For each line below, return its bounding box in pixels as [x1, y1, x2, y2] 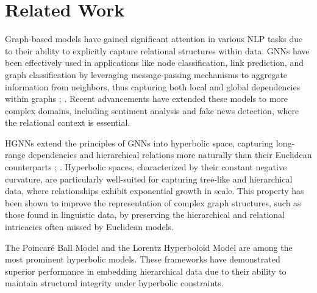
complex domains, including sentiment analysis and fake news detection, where [5, 104, 299, 117]
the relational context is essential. [5, 116, 130, 129]
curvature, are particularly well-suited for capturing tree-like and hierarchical [5, 172, 293, 185]
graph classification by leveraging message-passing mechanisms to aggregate [5, 68, 288, 81]
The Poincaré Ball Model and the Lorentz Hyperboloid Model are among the [5, 241, 293, 253]
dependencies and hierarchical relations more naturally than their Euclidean [28, 148, 312, 161]
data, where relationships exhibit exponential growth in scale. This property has [5, 184, 304, 197]
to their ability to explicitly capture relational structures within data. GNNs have [5, 44, 310, 57]
